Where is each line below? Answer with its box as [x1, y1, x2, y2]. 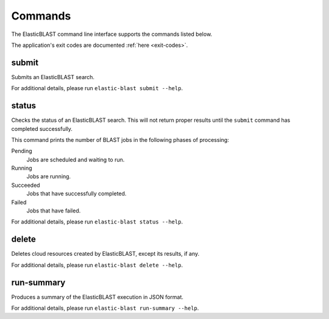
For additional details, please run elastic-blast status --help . [11, 218, 183, 225]
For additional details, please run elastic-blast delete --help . [11, 261, 183, 268]
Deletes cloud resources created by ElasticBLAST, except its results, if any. [11, 250, 200, 258]
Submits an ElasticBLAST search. [11, 73, 94, 80]
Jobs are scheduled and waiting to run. [26, 156, 125, 163]
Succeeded [11, 181, 40, 189]
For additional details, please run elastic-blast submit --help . [11, 85, 183, 92]
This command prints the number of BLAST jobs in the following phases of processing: [11, 136, 230, 143]
